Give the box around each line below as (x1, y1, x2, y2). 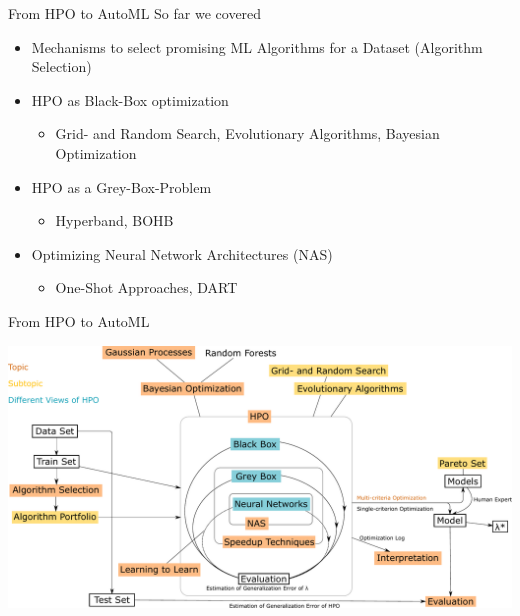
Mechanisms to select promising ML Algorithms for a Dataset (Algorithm (31, 36, 483, 57)
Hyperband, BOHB (55, 210, 174, 231)
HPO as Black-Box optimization (31, 89, 229, 110)
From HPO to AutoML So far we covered (8, 3, 262, 23)
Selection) (31, 56, 92, 77)
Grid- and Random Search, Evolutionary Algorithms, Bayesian (55, 123, 440, 144)
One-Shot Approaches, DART (55, 277, 238, 298)
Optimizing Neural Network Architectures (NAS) (31, 243, 333, 264)
